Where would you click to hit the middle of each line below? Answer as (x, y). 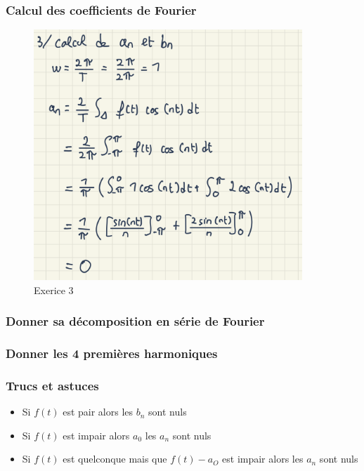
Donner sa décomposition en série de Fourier (135, 321)
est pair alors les (98, 412)
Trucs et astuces (52, 385)
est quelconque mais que (115, 459)
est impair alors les (263, 459)
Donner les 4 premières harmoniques (112, 353)
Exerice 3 (54, 290)
